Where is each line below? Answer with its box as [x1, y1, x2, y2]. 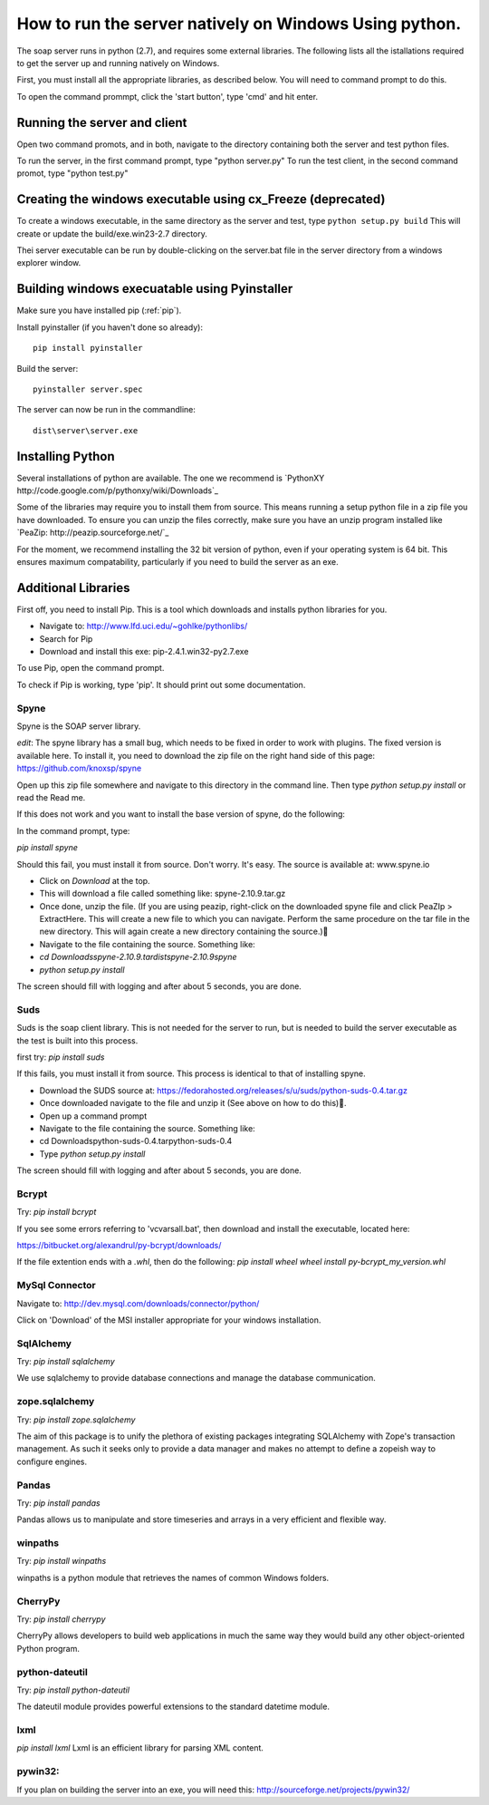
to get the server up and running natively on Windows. [16, 57, 220, 68]
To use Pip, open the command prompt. [16, 663, 165, 674]
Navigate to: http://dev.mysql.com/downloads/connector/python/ [16, 1297, 260, 1309]
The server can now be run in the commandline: [16, 404, 197, 415]
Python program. [16, 1643, 81, 1654]
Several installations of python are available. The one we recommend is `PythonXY [16, 472, 325, 483]
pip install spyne [16, 842, 79, 853]
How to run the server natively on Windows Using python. [16, 14, 462, 34]
